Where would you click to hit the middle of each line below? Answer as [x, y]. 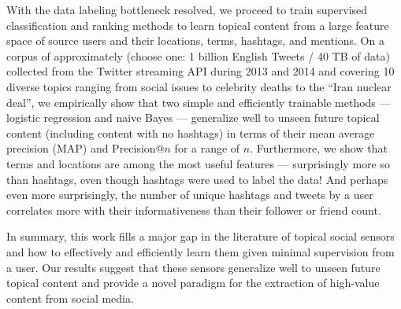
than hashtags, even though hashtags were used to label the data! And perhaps [197, 179]
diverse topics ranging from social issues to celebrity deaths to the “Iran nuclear [199, 86]
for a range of [207, 148]
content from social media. [70, 298]
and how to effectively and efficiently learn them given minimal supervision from [200, 251]
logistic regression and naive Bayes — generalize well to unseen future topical [193, 118]
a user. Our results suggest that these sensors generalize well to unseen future [193, 267]
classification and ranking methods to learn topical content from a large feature [198, 25]
